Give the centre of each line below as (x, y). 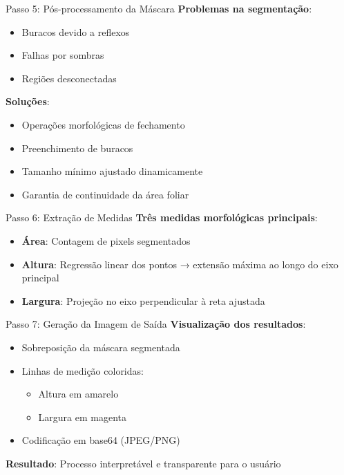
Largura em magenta (83, 417)
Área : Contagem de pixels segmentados (106, 240)
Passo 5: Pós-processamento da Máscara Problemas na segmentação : (159, 8)
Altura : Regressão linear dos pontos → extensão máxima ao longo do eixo (180, 264)
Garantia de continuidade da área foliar (105, 194)
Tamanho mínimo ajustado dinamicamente (112, 171)
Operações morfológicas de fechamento (103, 124)
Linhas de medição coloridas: (83, 370)
